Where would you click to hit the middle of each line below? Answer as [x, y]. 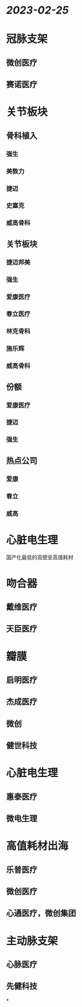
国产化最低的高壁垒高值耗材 [40, 557]
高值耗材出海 [37, 846]
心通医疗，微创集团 [41, 914]
